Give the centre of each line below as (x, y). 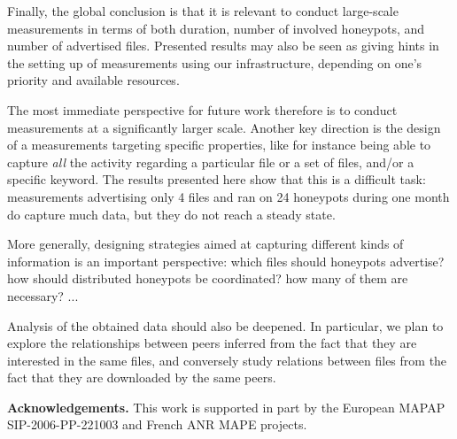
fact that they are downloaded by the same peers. (142, 377)
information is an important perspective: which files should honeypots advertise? (226, 261)
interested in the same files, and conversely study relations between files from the (227, 360)
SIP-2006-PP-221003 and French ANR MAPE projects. (157, 424)
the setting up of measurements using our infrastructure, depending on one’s (215, 62)
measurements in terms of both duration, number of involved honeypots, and (216, 28)
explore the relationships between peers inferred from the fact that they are (212, 343)
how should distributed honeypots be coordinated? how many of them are (208, 278)
